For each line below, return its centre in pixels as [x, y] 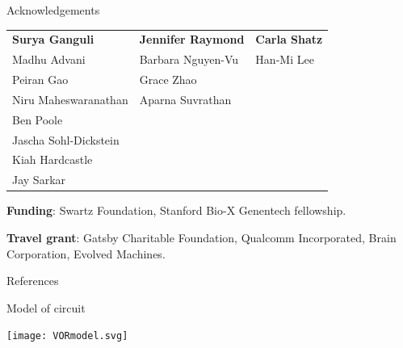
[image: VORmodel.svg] [67, 336]
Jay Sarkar [39, 180]
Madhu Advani [49, 59]
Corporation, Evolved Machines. [86, 253]
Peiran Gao [40, 80]
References [33, 281]
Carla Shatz [289, 39]
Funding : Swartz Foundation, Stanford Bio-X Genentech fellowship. [176, 210]
